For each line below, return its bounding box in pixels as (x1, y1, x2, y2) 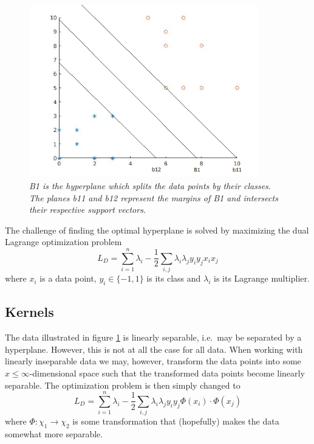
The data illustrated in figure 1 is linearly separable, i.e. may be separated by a (5, 331, 302, 344)
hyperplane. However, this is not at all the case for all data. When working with (5, 342, 303, 355)
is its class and (146, 272, 201, 285)
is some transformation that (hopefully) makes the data (72, 415, 279, 428)
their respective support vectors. (29, 203, 146, 216)
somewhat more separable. (5, 428, 103, 440)
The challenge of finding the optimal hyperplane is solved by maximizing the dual (5, 223, 309, 236)
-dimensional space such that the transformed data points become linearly (29, 366, 305, 379)
